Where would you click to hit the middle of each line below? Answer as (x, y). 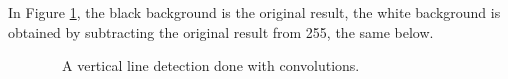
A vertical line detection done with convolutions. (210, 65)
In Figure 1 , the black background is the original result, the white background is (254, 12)
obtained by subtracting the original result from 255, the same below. (221, 31)
